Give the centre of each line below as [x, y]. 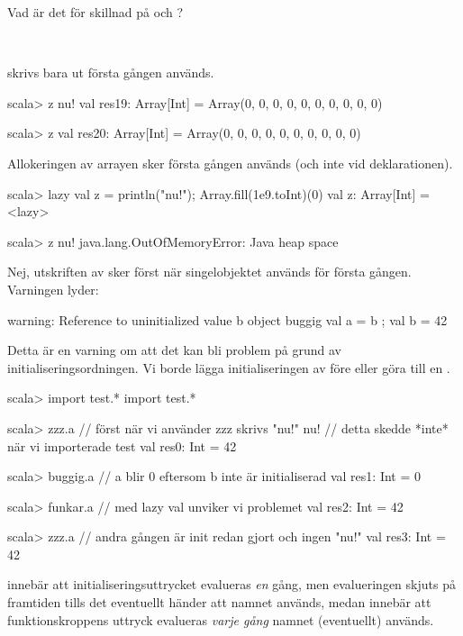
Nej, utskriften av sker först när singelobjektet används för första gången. [209, 272]
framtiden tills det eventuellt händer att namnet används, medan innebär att [219, 602]
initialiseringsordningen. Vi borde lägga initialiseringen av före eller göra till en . [229, 367]
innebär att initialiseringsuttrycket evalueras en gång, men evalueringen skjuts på [231, 584]
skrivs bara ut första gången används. [111, 73]
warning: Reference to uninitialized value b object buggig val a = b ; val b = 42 [227, 319]
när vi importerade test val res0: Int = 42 [122, 445]
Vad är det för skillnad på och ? [95, 12]
